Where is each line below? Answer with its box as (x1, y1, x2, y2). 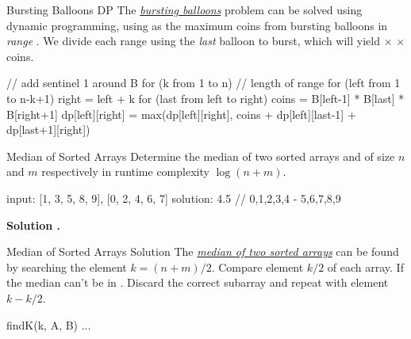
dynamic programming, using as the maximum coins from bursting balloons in (6, 17, 388, 33)
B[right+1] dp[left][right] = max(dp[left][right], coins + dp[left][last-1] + (6, 105, 356, 122)
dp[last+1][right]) (6, 121, 90, 138)
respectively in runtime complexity (41, 163, 209, 180)
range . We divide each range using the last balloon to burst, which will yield (6, 32, 380, 49)
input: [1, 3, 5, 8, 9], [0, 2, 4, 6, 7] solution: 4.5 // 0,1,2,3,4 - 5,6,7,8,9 (6, 189, 341, 206)
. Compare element (211, 258, 304, 275)
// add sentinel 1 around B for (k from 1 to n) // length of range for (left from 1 (6, 74, 401, 91)
